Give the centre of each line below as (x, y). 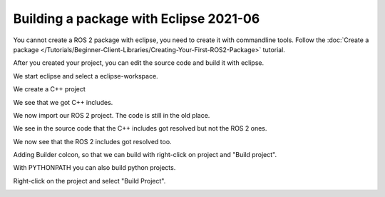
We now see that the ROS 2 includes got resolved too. (92, 141)
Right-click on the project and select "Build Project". (89, 181)
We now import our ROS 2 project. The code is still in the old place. (112, 115)
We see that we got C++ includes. (63, 102)
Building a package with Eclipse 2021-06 (137, 19)
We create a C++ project (49, 89)
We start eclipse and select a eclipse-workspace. (86, 76)
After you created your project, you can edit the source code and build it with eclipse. (138, 63)
